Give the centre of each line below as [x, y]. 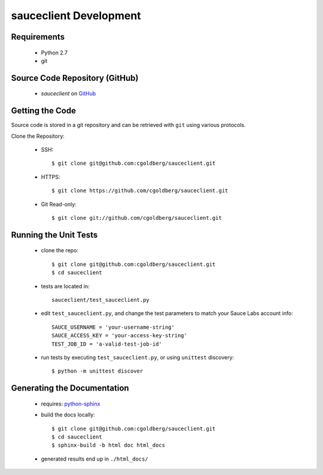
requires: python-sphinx [71, 404]
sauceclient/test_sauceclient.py [100, 300]
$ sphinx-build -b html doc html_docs [109, 445]
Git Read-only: [59, 204]
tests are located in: [65, 286]
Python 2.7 [54, 52]
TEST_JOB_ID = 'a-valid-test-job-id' [107, 344]
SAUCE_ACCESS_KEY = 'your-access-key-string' [120, 336]
